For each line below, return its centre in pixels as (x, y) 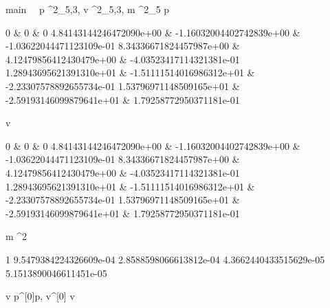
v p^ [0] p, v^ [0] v (40, 296)
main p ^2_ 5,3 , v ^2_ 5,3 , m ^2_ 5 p (88, 9)
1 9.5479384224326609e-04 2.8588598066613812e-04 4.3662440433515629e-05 (165, 259)
